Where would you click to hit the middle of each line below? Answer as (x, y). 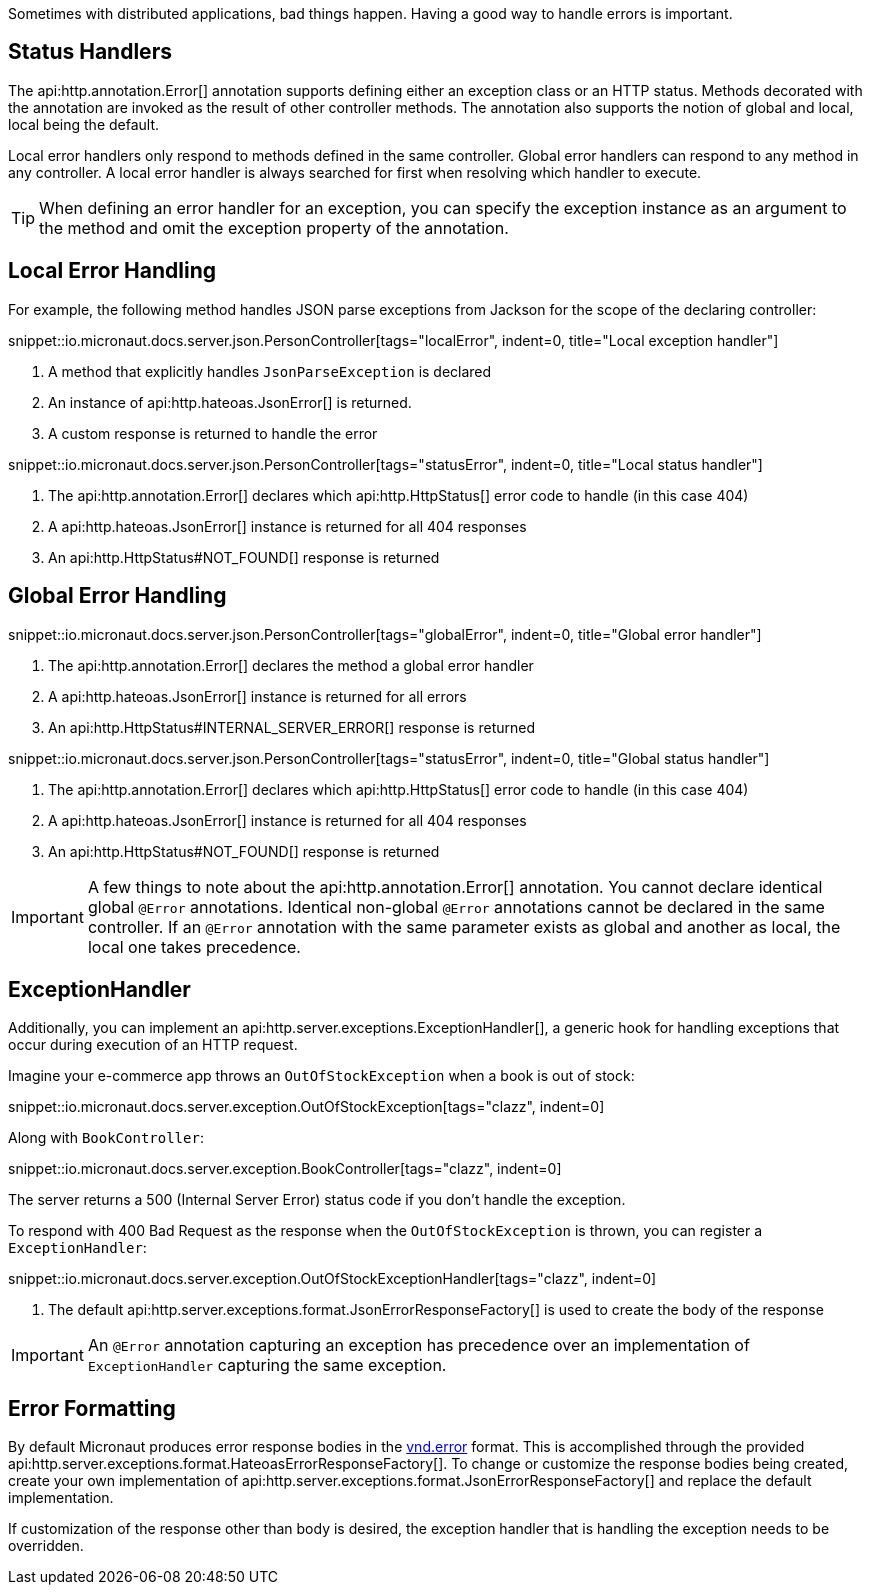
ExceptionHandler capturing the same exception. (267, 1365)
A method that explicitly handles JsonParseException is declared (270, 371)
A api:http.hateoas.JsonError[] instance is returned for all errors (257, 696)
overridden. (46, 1546)
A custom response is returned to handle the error (213, 433)
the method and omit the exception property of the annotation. (274, 227)
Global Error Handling (117, 596)
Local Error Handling (112, 271)
